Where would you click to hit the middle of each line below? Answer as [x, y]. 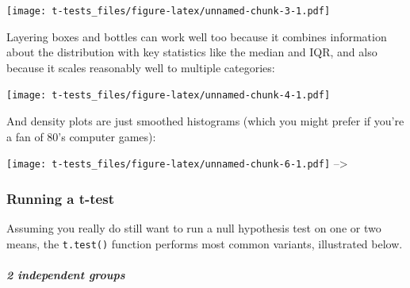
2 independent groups [66, 275]
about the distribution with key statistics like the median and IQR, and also [192, 52]
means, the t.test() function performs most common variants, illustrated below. [205, 243]
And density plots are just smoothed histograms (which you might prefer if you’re [205, 121]
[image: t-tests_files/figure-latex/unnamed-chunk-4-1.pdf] [169, 96]
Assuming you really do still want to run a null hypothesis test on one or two [194, 228]
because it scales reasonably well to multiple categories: [141, 67]
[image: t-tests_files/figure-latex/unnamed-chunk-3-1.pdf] [169, 11]
